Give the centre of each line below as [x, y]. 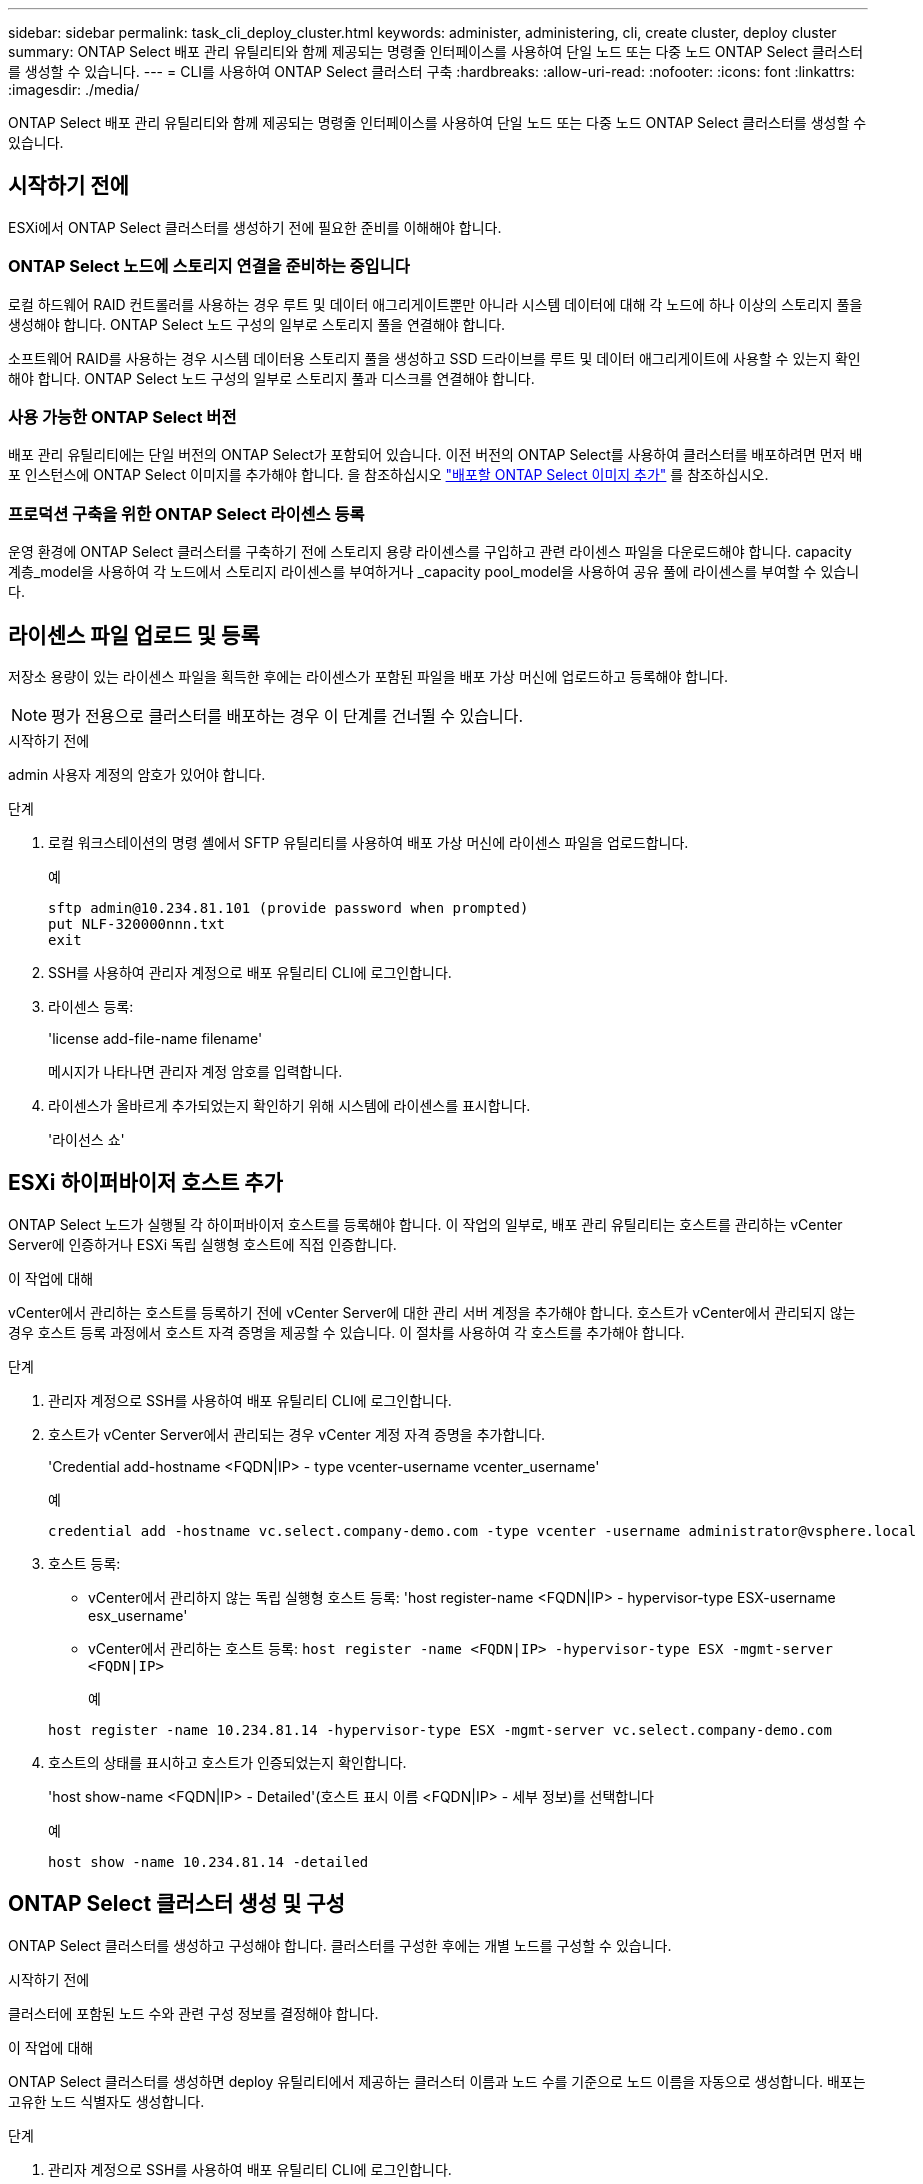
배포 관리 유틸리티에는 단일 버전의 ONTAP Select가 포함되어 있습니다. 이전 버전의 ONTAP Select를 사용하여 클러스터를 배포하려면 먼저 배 [435, 455]
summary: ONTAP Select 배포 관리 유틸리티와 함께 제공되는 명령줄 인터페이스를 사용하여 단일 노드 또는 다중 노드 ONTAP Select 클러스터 [436, 51]
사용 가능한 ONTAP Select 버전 [122, 416]
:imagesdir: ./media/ [74, 89]
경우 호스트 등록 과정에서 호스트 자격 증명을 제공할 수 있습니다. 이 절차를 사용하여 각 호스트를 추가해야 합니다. [346, 1332]
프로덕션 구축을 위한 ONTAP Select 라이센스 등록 [186, 513]
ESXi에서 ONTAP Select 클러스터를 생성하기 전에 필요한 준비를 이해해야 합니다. [255, 227]
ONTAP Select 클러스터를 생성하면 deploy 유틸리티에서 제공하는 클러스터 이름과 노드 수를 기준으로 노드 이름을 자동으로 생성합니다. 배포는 [437, 2081]
